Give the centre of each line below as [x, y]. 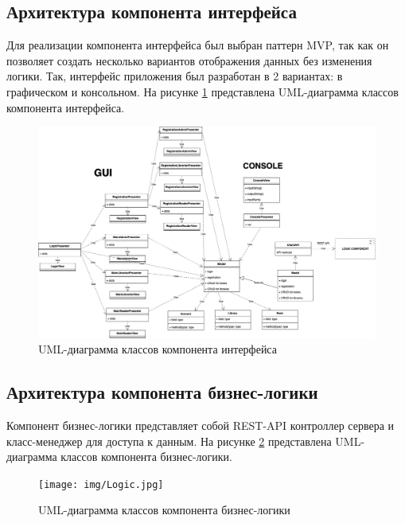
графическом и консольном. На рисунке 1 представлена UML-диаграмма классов [202, 91]
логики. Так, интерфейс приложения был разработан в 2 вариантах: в [175, 76]
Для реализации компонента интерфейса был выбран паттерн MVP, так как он [198, 45]
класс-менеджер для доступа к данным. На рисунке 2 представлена [169, 441]
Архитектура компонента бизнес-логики [162, 392]
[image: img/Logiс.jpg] [101, 484]
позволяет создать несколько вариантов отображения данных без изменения [189, 60]
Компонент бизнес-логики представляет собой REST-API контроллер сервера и [201, 425]
